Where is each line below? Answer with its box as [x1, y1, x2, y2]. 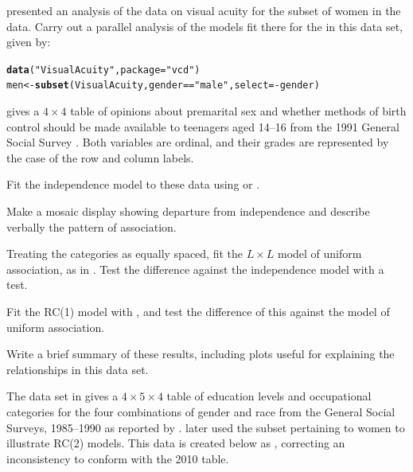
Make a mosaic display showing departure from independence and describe [6, 203, 370, 220]
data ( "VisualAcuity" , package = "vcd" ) [6, 64, 201, 76]
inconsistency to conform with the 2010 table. [6, 450, 229, 466]
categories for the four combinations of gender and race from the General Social [6, 404, 395, 419]
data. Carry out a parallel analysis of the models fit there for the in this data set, [6, 18, 403, 34]
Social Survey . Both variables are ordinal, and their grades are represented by [6, 134, 389, 150]
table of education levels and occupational [166, 388, 372, 404]
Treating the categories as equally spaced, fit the [6, 245, 244, 262]
